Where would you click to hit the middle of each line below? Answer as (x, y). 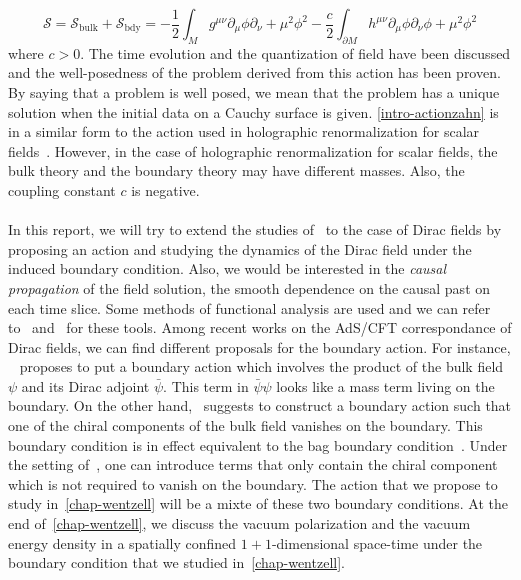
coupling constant (62, 189)
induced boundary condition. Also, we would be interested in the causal (227, 268)
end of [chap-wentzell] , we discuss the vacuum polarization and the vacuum (239, 523)
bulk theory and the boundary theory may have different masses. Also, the (236, 170)
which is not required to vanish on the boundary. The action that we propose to (253, 483)
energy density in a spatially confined (122, 542)
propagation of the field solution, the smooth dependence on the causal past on (249, 287)
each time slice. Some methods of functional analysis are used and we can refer (249, 307)
